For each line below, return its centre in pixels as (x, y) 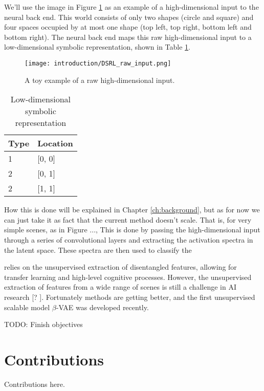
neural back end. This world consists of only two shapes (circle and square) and (129, 17)
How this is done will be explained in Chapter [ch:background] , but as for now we (132, 210)
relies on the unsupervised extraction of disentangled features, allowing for (120, 267)
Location (55, 143)
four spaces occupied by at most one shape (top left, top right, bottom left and (128, 27)
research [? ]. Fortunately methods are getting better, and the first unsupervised (130, 297)
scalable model (27, 307)
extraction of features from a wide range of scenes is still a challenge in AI (120, 287)
